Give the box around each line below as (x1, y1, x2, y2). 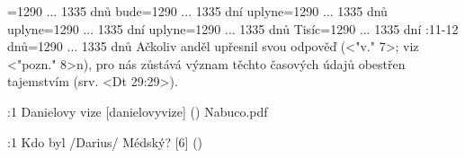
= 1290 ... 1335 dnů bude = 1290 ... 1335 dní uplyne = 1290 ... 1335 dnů (7, 2, 388, 20)
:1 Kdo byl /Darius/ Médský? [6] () (7, 132, 203, 151)
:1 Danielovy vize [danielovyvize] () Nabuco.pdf (7, 101, 268, 120)
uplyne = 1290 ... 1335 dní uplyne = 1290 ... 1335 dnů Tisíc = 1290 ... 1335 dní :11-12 (7, 19, 459, 38)
